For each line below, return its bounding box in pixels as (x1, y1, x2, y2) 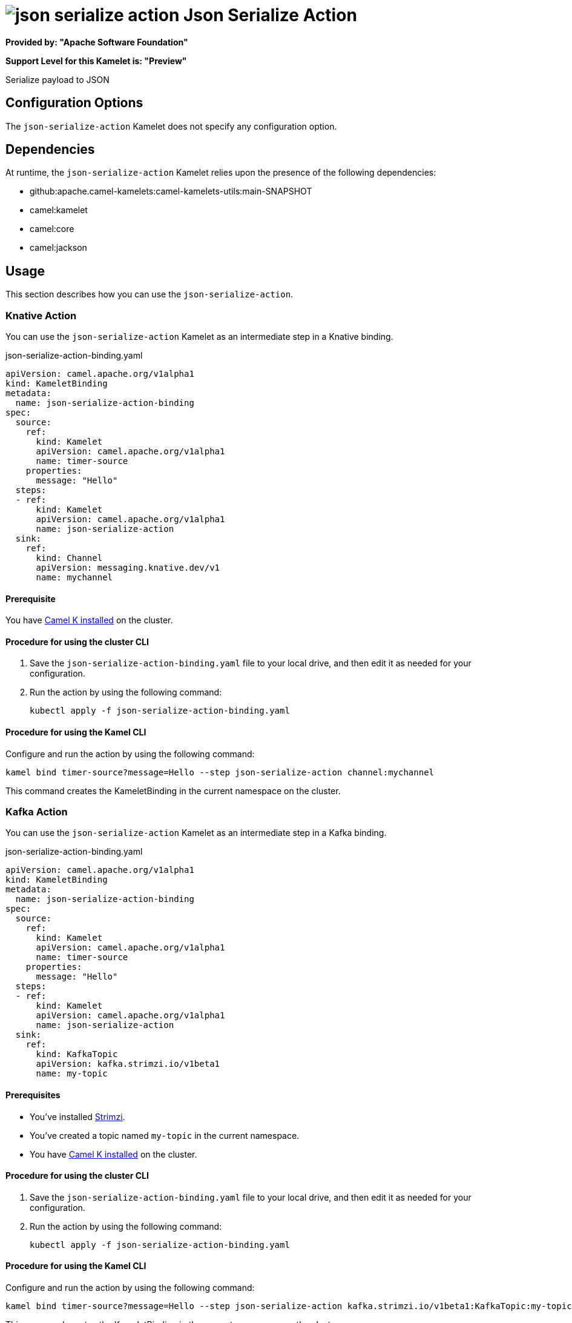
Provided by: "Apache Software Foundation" (5, 36, 188, 47)
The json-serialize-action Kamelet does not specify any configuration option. (5, 121, 337, 131)
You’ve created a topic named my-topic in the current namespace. (30, 1130, 300, 1141)
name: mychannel (36, 572, 113, 583)
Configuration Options (5, 95, 143, 111)
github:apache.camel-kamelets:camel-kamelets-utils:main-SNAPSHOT (30, 186, 312, 197)
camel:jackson (30, 242, 87, 253)
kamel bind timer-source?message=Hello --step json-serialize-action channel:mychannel (5, 767, 435, 777)
